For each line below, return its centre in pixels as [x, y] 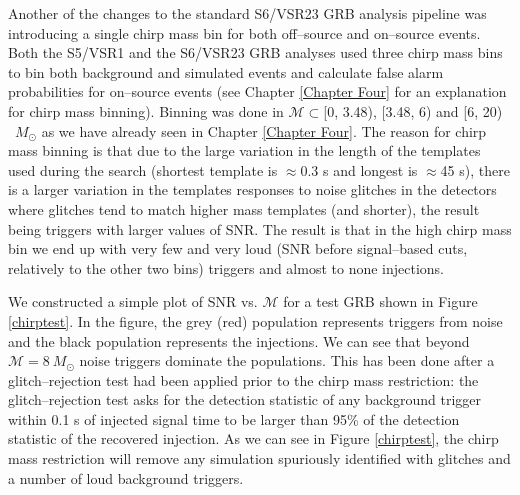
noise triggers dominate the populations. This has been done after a [287, 360]
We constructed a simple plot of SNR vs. [133, 301]
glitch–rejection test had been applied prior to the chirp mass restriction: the [243, 379]
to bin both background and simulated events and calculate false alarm [226, 71]
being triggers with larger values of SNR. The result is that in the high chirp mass [260, 228]
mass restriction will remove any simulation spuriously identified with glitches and [259, 458]
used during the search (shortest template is [143, 169]
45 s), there [475, 169]
